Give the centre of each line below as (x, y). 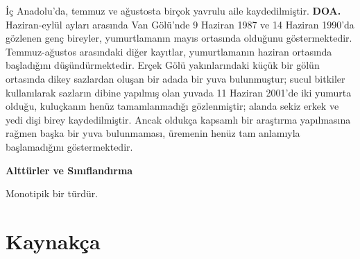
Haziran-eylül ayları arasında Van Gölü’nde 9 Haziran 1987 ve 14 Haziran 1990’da (180, 24)
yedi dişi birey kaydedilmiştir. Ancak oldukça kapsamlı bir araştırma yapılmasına (178, 119)
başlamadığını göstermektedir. (69, 146)
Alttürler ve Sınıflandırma (69, 170)
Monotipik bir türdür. (52, 193)
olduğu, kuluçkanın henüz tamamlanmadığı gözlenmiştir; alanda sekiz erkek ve (172, 106)
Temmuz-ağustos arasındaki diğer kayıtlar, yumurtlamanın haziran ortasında (169, 51)
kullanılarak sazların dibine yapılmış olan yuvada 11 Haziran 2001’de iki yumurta (179, 92)
